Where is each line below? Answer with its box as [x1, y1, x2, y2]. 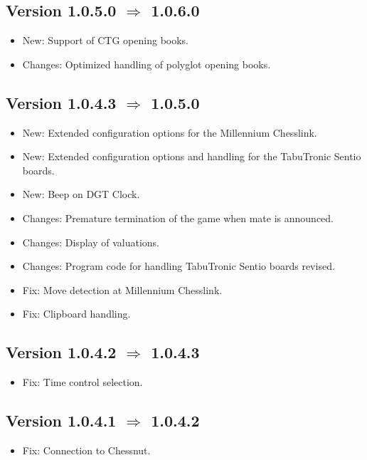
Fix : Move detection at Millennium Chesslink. [22, 282, 223, 297]
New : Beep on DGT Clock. [22, 187, 140, 202]
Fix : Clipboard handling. [22, 306, 131, 321]
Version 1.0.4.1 [6, 409, 117, 432]
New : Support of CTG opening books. [22, 33, 188, 48]
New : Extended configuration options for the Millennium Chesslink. [22, 125, 317, 140]
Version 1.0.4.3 [6, 91, 117, 113]
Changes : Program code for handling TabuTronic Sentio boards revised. [22, 258, 335, 273]
